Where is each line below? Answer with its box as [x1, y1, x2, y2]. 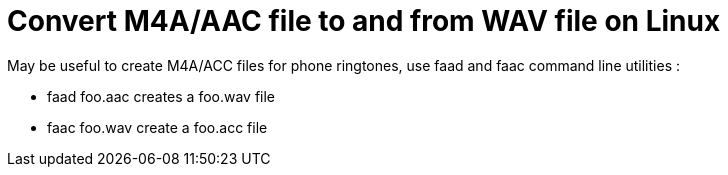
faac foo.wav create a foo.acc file [47, 118, 268, 136]
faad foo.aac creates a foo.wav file [47, 87, 276, 105]
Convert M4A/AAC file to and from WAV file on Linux [7, 4, 721, 38]
